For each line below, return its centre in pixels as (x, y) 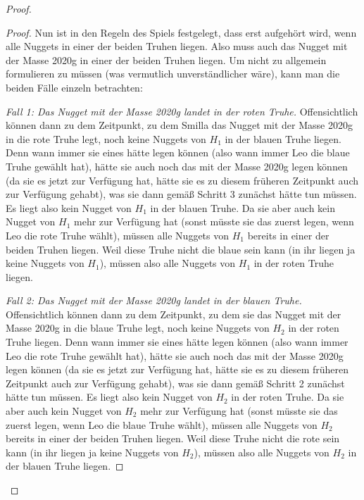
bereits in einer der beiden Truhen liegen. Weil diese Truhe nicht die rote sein (173, 438)
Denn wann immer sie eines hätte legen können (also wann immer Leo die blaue (178, 152)
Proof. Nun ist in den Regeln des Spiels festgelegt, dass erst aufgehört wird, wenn (181, 32)
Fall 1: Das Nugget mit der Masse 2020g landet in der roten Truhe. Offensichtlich (182, 111)
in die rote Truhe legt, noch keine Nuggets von (106, 138)
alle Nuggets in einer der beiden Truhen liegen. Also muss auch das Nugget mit (177, 46)
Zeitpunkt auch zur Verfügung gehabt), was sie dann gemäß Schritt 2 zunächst (175, 383)
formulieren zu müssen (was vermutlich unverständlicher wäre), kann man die (173, 74)
